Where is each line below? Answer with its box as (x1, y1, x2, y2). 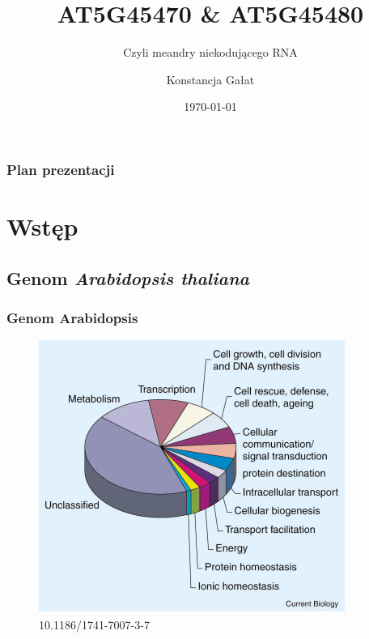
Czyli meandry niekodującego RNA (123, 44, 298, 61)
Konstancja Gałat (166, 70, 255, 87)
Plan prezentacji (6, 159, 115, 179)
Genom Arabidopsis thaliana (6, 265, 249, 290)
